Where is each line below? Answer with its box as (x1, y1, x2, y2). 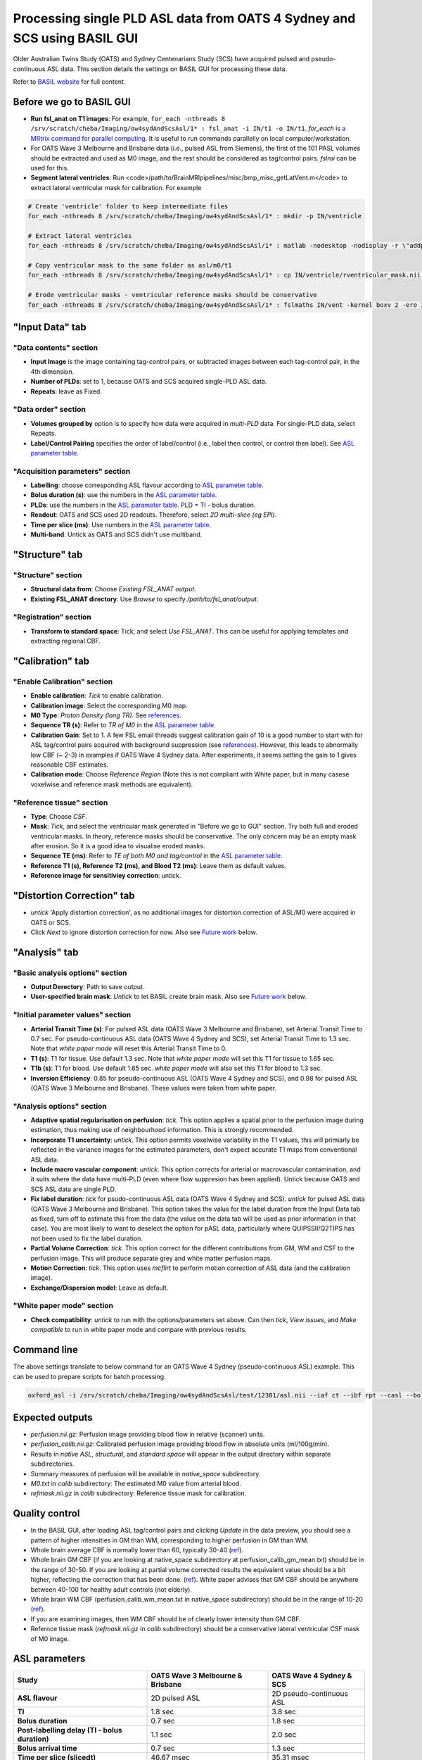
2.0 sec (271, 1730, 297, 1740)
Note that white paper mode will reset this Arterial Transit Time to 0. (30, 1044, 227, 1052)
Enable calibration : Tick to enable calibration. (30, 691, 163, 700)
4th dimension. (30, 367, 74, 376)
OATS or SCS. (30, 918, 71, 926)
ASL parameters (13, 1653, 86, 1665)
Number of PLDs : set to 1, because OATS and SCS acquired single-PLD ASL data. (30, 377, 267, 386)
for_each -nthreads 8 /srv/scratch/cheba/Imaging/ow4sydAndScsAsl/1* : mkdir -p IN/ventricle (27, 212, 362, 220)
